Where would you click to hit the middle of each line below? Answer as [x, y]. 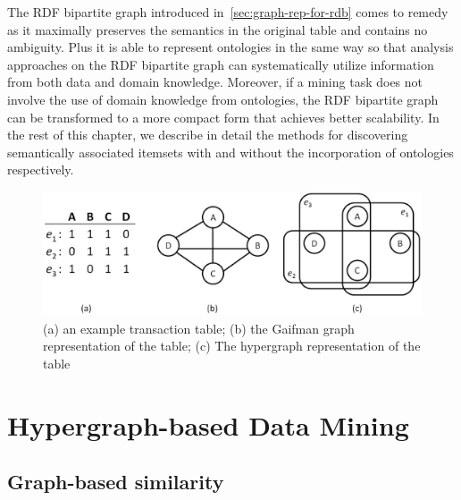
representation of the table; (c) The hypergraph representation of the [232, 346]
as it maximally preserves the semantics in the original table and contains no [218, 29]
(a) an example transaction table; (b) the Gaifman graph [199, 328]
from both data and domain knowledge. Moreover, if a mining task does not [215, 82]
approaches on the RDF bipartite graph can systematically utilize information [221, 64]
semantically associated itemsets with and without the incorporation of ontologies [230, 152]
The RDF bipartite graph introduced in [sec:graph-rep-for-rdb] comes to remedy [228, 12]
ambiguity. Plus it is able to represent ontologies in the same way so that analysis [230, 47]
